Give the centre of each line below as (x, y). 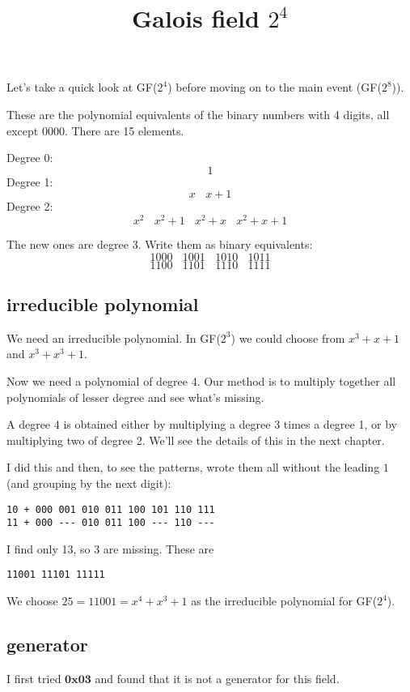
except (23, 130)
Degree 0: (30, 158)
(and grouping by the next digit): (89, 483)
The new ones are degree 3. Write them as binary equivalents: (160, 244)
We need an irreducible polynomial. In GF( (114, 337)
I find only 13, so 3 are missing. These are (110, 548)
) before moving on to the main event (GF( (275, 87)
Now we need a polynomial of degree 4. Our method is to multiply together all (201, 381)
